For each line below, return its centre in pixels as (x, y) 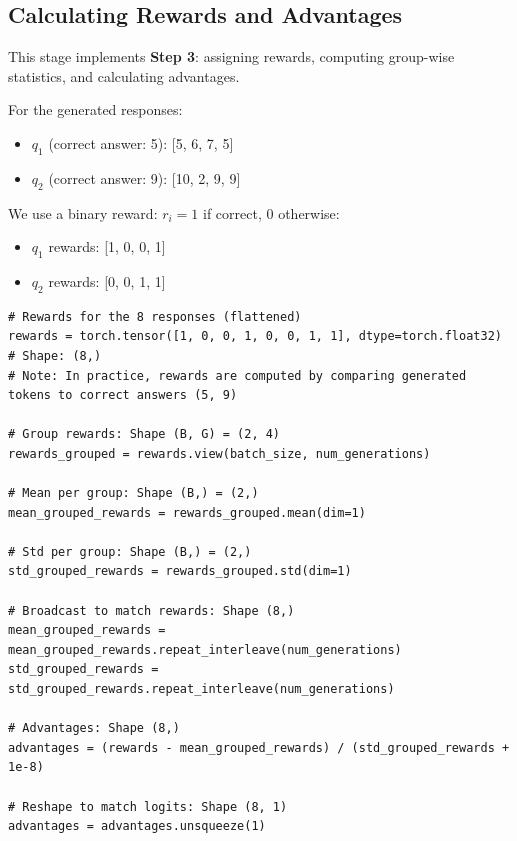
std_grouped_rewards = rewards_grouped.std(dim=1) (180, 571)
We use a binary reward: (83, 212)
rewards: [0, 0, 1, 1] (107, 280)
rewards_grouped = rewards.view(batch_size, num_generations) (219, 453)
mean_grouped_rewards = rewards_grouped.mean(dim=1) (187, 512)
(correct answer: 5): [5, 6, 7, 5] (141, 142)
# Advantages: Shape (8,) (94, 728)
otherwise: (309, 212)
